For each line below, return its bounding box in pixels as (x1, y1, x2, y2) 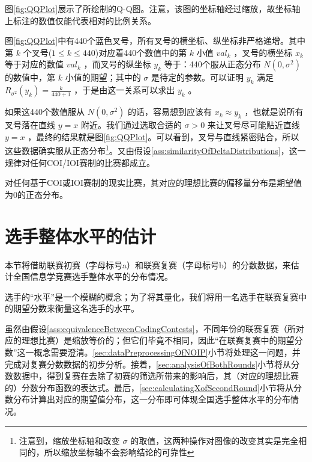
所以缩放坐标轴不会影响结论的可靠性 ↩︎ (44, 446, 194, 458)
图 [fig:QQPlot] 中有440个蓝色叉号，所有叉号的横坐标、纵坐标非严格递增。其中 (5, 34, 306, 47)
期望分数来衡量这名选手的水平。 (13, 302, 139, 315)
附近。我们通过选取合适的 (80, 119, 182, 131)
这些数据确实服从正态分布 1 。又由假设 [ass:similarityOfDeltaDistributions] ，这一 (5, 143, 306, 157)
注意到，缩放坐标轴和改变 (19, 434, 120, 446)
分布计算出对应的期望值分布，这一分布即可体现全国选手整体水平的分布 (13, 393, 290, 405)
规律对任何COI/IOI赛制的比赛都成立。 (5, 156, 155, 168)
